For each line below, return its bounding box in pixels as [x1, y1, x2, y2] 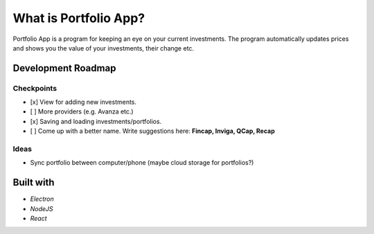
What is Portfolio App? [12, 10, 145, 26]
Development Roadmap [12, 62, 116, 74]
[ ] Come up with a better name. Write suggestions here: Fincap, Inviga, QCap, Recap [30, 127, 275, 135]
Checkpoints [12, 83, 57, 93]
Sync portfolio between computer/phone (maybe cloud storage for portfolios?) [30, 159, 254, 167]
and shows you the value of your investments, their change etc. [12, 44, 194, 52]
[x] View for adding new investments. [30, 98, 137, 107]
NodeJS [30, 204, 53, 213]
